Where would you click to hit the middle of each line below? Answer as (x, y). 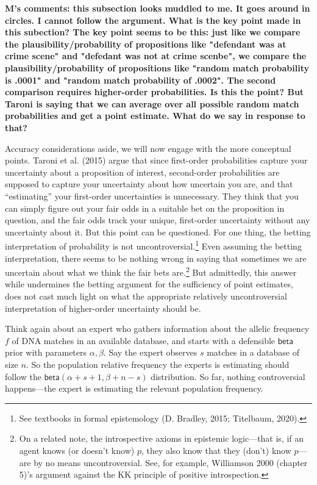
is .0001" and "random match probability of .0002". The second (141, 80)
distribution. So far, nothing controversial (228, 376)
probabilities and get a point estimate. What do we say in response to (155, 116)
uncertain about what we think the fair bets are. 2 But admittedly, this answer (151, 271)
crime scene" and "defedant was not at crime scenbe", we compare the (156, 56)
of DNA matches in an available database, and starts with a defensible (144, 340)
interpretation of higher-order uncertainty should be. (103, 308)
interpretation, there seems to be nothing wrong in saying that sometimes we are (156, 258)
